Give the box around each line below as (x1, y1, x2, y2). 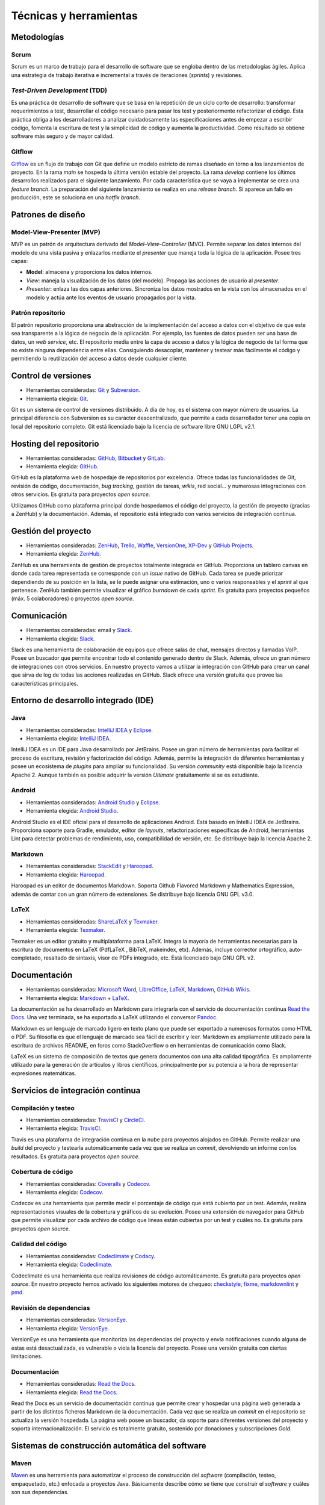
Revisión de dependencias (11, 1304, 90, 1312)
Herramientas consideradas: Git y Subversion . (26, 386, 141, 394)
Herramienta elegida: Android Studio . (26, 807, 119, 815)
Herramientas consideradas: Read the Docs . (26, 1380, 136, 1388)
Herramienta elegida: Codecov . (26, 1189, 104, 1196)
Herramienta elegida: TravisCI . (26, 1125, 102, 1132)
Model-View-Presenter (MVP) (11, 228, 101, 236)
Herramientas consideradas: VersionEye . (26, 1316, 128, 1324)
